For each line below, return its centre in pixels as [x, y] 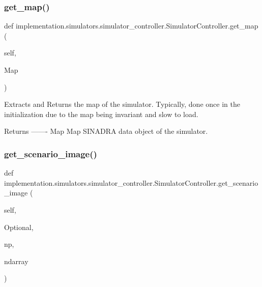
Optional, [19, 227]
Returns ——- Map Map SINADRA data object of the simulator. [106, 131]
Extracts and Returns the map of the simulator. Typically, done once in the [122, 104]
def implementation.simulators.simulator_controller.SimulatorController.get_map [131, 26]
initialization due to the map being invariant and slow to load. [101, 114]
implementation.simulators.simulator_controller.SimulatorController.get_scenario [131, 182]
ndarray [16, 261]
